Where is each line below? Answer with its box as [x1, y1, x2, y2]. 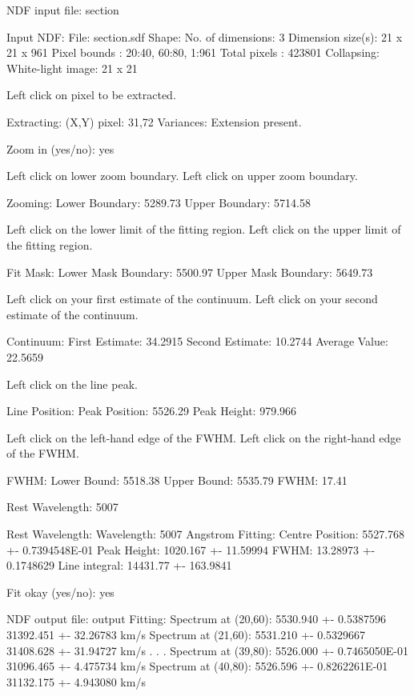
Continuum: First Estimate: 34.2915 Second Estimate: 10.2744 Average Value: [6, 333, 388, 350]
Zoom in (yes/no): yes [6, 140, 115, 157]
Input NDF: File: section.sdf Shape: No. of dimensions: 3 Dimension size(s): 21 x [6, 28, 403, 45]
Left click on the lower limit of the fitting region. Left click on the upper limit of [6, 221, 401, 238]
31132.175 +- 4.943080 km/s [6, 673, 146, 690]
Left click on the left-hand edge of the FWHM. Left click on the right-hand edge [6, 429, 401, 446]
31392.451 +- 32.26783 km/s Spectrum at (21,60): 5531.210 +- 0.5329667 [6, 626, 366, 643]
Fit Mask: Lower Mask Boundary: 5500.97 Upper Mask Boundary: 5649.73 [6, 263, 373, 280]
